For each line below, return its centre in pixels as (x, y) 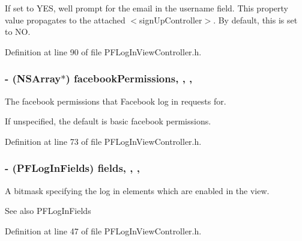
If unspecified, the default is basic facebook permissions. (108, 121)
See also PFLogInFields (48, 211)
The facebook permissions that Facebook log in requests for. (116, 101)
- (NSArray (33, 78)
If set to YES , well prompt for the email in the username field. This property (146, 8)
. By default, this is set (255, 20)
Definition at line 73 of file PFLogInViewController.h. (103, 141)
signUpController (171, 20)
